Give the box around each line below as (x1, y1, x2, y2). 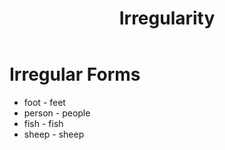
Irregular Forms (9, 63, 141, 86)
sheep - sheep (23, 128, 85, 140)
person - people (23, 107, 91, 119)
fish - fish (23, 117, 64, 129)
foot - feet (23, 96, 66, 108)
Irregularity (118, 7, 216, 30)
